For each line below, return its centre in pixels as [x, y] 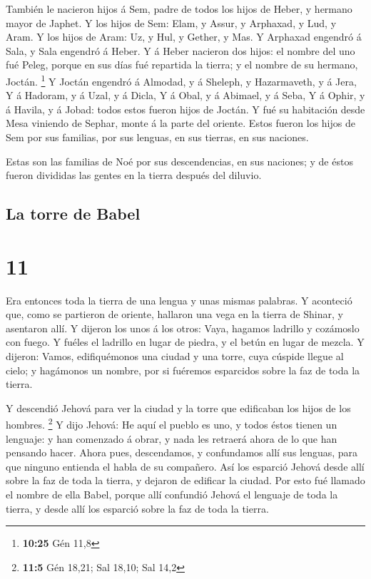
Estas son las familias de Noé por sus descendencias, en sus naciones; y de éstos [179, 161]
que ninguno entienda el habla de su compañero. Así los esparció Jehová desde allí [185, 466]
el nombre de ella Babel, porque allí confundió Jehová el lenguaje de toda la [172, 495]
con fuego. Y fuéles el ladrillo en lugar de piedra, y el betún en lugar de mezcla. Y [185, 342]
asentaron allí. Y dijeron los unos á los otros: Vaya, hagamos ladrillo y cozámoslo [183, 328]
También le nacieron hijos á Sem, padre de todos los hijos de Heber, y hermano [179, 9]
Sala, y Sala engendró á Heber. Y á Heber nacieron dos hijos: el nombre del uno [181, 50]
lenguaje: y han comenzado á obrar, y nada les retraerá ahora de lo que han [172, 438]
